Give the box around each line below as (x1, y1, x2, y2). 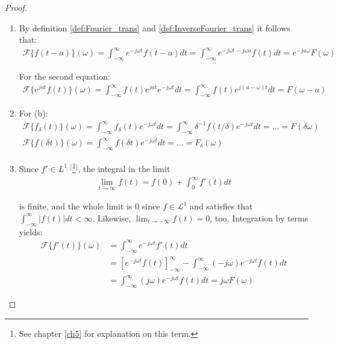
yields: (19, 225, 43, 238)
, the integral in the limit (78, 162, 171, 174)
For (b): (19, 107, 48, 119)
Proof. (5, 1, 27, 13)
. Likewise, (92, 211, 131, 224)
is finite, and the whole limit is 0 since (19, 200, 160, 212)
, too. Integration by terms (210, 211, 308, 224)
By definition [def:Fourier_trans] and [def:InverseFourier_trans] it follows (19, 21, 290, 34)
